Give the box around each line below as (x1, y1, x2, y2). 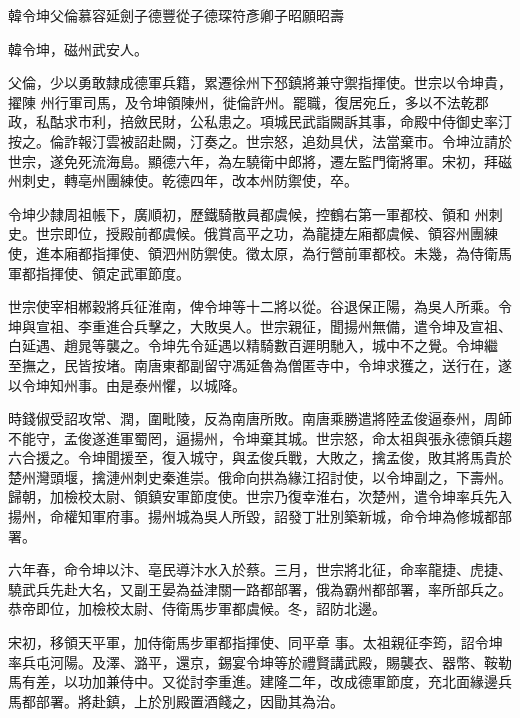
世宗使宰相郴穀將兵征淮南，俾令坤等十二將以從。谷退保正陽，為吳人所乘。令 (8, 296, 512, 317)
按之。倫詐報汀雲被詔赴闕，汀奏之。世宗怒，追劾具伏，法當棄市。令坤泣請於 (8, 130, 512, 151)
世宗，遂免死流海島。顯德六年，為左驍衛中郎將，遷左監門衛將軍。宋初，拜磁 (8, 150, 512, 171)
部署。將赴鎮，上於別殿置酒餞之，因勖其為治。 (35, 690, 344, 711)
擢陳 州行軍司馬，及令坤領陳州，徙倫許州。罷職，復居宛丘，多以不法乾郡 (8, 91, 489, 112)
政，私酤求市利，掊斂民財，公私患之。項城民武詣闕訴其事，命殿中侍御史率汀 (8, 111, 512, 132)
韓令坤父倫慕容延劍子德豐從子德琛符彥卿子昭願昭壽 (8, 5, 344, 25)
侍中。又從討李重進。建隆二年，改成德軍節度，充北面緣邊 (119, 671, 498, 692)
